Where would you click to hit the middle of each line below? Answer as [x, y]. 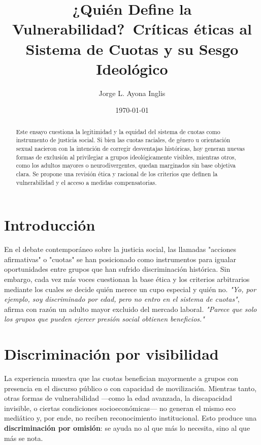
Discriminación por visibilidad [111, 354]
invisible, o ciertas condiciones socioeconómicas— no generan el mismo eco [120, 408]
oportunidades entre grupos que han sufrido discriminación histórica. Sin [117, 269]
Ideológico [132, 68]
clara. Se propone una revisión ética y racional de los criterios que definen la [117, 173]
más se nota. [24, 438]
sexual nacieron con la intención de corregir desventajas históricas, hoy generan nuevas [130, 148]
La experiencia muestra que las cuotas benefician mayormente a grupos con [121, 378]
